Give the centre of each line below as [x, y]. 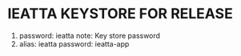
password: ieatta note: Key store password [90, 35]
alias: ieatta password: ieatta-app [74, 43]
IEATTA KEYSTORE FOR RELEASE [120, 14]
